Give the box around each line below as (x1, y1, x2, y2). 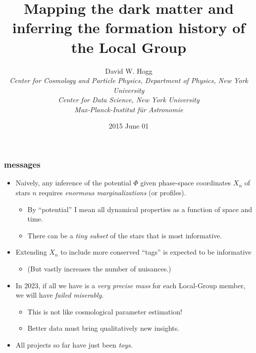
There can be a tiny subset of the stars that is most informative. (27, 230, 222, 240)
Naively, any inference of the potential (15, 177, 131, 188)
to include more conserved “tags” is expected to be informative (60, 247, 252, 257)
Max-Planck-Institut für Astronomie (74, 104, 183, 114)
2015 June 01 (108, 121, 149, 131)
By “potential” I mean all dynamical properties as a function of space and (27, 204, 253, 214)
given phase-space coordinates (140, 177, 231, 188)
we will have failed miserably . (15, 290, 104, 300)
